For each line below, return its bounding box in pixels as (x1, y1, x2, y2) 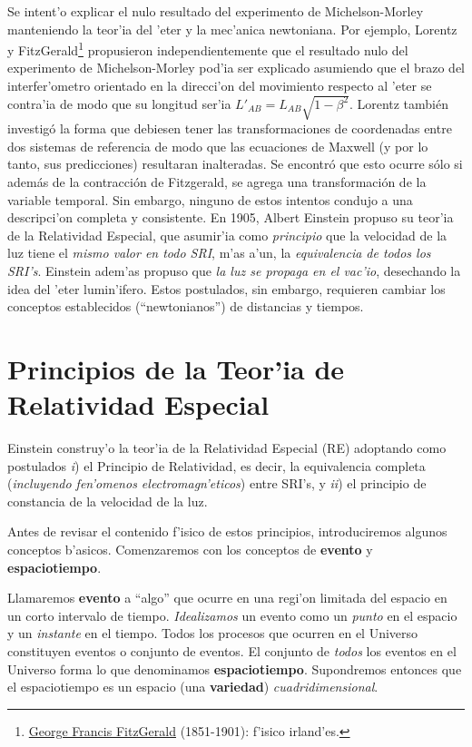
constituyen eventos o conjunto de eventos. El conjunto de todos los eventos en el (7, 641, 457, 660)
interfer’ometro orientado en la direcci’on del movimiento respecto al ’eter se (7, 76, 432, 95)
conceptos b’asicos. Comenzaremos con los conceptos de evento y (7, 539, 373, 558)
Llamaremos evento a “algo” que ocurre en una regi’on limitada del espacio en (7, 588, 447, 607)
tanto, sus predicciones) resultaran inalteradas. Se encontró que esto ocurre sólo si (7, 154, 463, 173)
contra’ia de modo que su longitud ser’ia (7, 93, 231, 113)
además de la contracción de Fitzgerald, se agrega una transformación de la (7, 172, 427, 191)
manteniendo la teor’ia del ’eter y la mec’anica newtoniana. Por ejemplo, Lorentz (7, 19, 457, 38)
